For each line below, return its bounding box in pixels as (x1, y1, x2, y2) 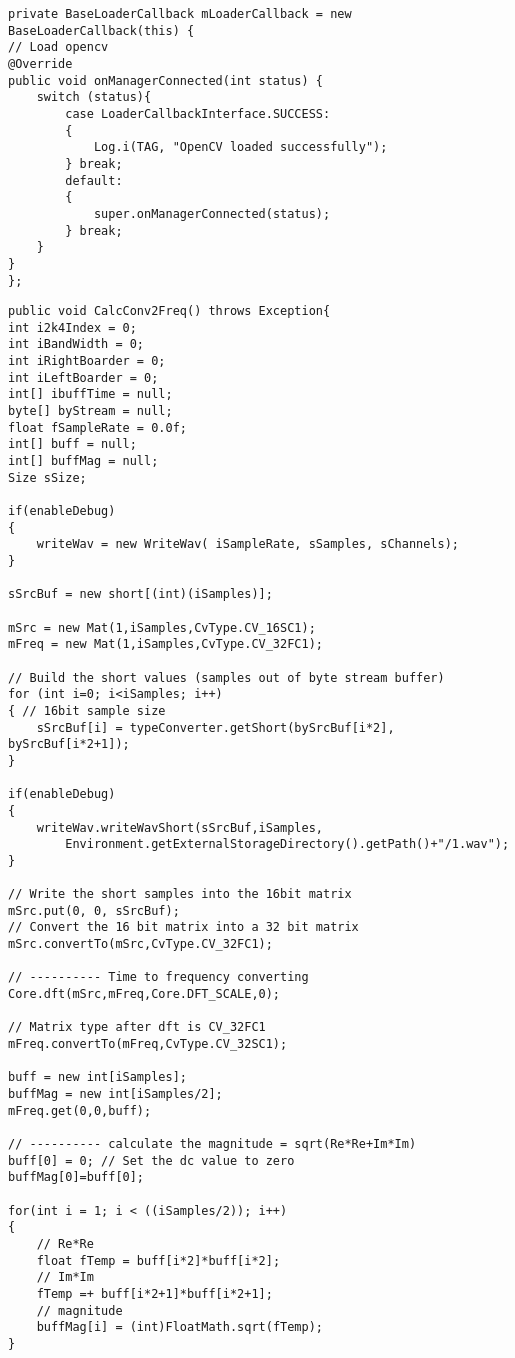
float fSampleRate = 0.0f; (8, 420, 187, 435)
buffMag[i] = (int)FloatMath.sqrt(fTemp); (36, 1320, 323, 1335)
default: (65, 173, 123, 188)
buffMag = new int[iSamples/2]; (8, 1087, 223, 1101)
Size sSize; (8, 470, 87, 485)
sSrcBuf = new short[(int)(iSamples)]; (8, 587, 273, 602)
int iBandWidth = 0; (8, 337, 145, 352)
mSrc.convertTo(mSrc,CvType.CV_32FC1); (8, 937, 273, 952)
